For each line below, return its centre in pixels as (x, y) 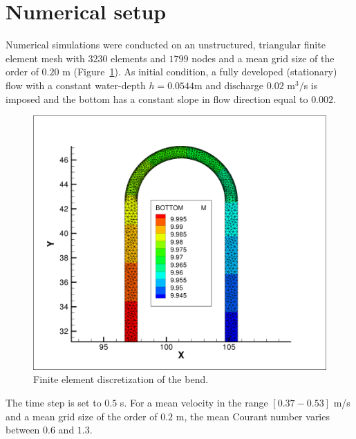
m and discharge (229, 85)
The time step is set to (54, 402)
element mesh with (45, 58)
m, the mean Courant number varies (253, 416)
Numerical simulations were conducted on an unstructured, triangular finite (166, 45)
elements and (138, 58)
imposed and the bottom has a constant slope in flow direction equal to (157, 99)
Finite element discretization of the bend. (121, 379)
